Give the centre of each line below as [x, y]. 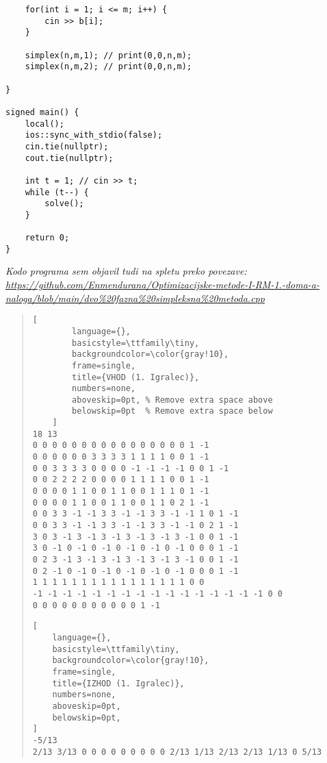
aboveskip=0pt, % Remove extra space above [172, 400]
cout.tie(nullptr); [69, 158]
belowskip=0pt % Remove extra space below [172, 411]
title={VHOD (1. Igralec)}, [136, 377]
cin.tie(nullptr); [67, 146]
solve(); [64, 204]
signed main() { [42, 112]
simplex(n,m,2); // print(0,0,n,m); [108, 67]
